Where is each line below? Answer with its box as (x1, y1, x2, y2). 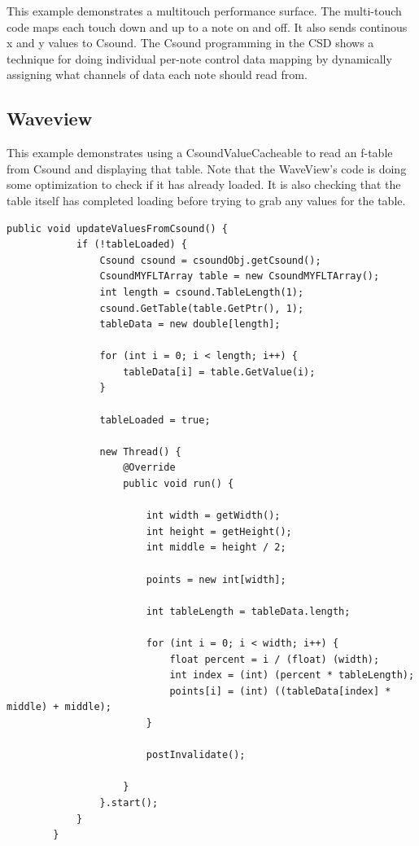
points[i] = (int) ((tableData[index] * (169, 685, 391, 697)
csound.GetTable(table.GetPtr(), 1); (99, 302, 304, 314)
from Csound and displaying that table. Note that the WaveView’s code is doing (7, 160, 407, 177)
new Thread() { (99, 445, 181, 458)
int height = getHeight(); (146, 525, 292, 537)
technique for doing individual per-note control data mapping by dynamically (7, 50, 392, 67)
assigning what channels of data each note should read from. (7, 66, 308, 83)
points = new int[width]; (146, 573, 286, 585)
